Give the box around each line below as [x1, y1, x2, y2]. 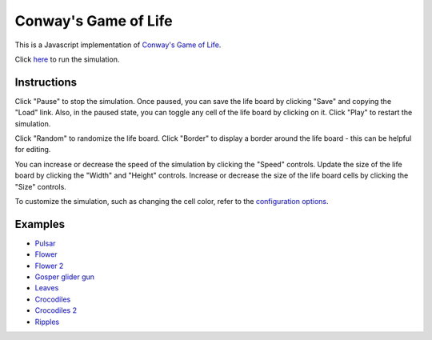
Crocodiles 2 [34, 306, 78, 315]
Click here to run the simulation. [14, 54, 120, 64]
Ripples [34, 317, 60, 326]
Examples [14, 217, 66, 231]
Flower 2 [34, 261, 64, 270]
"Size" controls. [14, 182, 67, 191]
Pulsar [34, 238, 56, 248]
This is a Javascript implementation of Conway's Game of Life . [14, 40, 222, 50]
